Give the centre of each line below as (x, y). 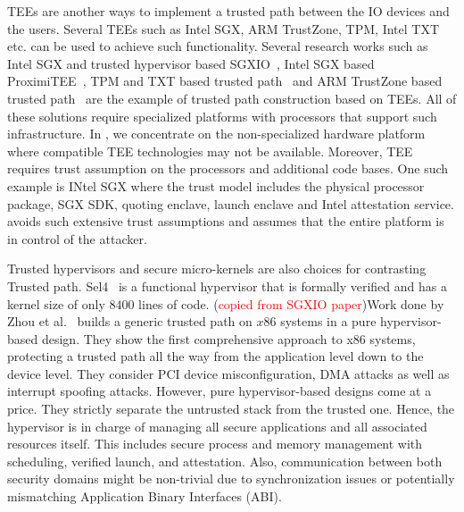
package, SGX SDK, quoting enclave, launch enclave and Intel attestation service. (231, 203)
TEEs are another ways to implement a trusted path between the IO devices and (228, 11)
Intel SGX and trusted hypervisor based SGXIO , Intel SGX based (191, 63)
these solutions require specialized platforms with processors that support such (222, 116)
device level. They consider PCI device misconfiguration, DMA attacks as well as (228, 373)
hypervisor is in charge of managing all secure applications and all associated (217, 426)
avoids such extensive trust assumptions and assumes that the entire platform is (226, 221)
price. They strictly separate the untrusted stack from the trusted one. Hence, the (231, 409)
